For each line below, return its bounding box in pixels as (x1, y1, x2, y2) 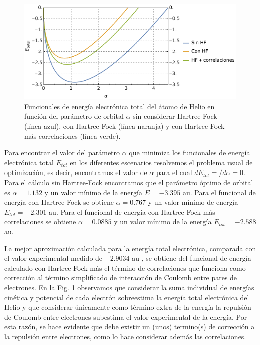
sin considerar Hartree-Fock (133, 111, 217, 121)
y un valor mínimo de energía (148, 197, 238, 207)
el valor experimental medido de (4, 253, 103, 263)
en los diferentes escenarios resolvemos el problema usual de (70, 157, 253, 167)
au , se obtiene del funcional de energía (132, 253, 251, 263)
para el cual (156, 167, 192, 178)
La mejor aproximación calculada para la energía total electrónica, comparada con (4, 243, 256, 253)
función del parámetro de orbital (24, 111, 124, 121)
